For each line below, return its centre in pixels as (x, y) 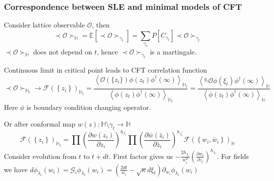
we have (16, 169)
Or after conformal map (40, 123)
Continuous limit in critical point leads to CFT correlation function (106, 69)
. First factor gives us (141, 156)
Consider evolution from (40, 156)
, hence (108, 52)
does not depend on (63, 52)
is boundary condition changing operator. (89, 107)
